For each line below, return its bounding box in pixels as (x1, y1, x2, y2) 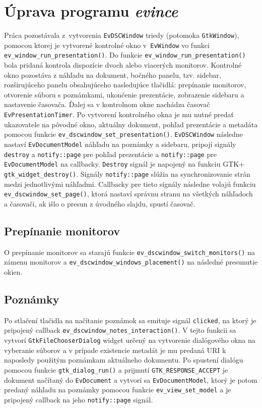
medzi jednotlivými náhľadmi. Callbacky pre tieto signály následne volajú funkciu (4, 178, 256, 189)
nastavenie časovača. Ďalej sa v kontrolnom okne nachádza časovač (4, 99, 210, 110)
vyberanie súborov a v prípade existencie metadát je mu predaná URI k (4, 344, 226, 355)
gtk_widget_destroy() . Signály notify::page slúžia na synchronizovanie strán (4, 168, 250, 179)
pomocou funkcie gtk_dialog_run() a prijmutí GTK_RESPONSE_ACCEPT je (4, 364, 228, 375)
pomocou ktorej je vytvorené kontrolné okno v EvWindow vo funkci (4, 39, 210, 50)
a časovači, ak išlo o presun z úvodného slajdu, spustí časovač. (4, 198, 195, 209)
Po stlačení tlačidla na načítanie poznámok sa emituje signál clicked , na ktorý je (4, 315, 256, 325)
